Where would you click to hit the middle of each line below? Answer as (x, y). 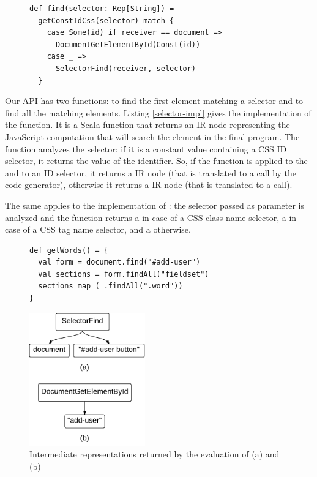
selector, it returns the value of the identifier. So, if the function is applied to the (156, 161)
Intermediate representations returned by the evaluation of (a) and (155, 454)
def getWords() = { (69, 250)
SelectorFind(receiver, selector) (126, 68)
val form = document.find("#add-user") (119, 262)
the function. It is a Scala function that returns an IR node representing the (147, 125)
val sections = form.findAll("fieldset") (124, 274)
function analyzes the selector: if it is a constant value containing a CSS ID (146, 148)
